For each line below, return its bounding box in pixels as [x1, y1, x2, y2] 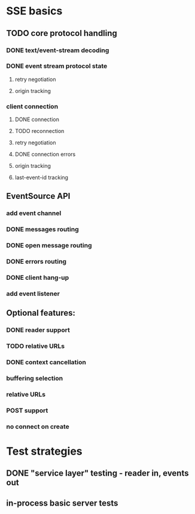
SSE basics [6, 4, 63, 18]
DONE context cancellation [6, 358, 87, 367]
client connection [6, 102, 59, 110]
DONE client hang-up [6, 274, 69, 282]
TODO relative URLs [6, 342, 65, 350]
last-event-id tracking [14, 174, 69, 181]
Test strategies [6, 445, 83, 458]
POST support [6, 406, 48, 415]
